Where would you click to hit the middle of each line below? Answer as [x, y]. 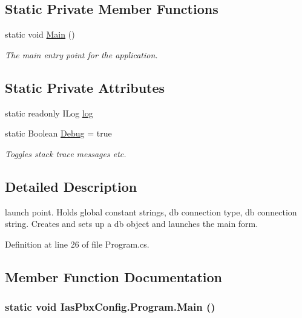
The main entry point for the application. [81, 54]
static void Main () [40, 34]
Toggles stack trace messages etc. [66, 153]
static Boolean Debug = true [58, 133]
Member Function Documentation [114, 276]
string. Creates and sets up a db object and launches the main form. [132, 224]
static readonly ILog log [49, 113]
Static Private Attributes [85, 87]
